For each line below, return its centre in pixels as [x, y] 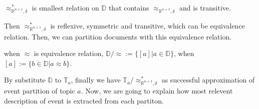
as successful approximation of [208, 80]
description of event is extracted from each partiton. [84, 100]
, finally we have [96, 80]
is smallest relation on [65, 7]
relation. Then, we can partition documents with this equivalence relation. [118, 36]
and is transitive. [205, 7]
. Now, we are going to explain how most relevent [157, 91]
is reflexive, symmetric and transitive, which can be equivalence [148, 25]
